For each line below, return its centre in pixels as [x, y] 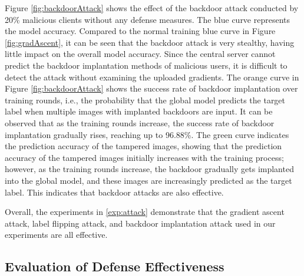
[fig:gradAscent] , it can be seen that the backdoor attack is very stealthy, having [150, 42]
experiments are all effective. [56, 235]
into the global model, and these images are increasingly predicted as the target [148, 180]
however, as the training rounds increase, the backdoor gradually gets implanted [149, 169]
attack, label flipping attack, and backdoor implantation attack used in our [140, 223]
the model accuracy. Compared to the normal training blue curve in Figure [140, 31]
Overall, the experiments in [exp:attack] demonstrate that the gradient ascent [145, 212]
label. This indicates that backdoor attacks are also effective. [114, 192]
